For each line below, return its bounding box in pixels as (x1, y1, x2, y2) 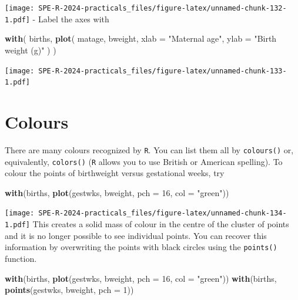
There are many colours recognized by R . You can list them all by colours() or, (5, 143, 294, 156)
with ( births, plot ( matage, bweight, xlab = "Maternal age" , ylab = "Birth (5, 32, 277, 45)
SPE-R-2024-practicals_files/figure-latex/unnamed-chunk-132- (38, 4, 287, 12)
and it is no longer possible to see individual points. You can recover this (5, 229, 267, 241)
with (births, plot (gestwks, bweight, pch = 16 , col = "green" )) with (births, (5, 272, 277, 284)
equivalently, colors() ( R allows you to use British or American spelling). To (5, 155, 283, 167)
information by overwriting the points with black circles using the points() (5, 241, 277, 253)
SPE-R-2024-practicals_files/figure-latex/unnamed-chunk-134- (38, 209, 287, 218)
